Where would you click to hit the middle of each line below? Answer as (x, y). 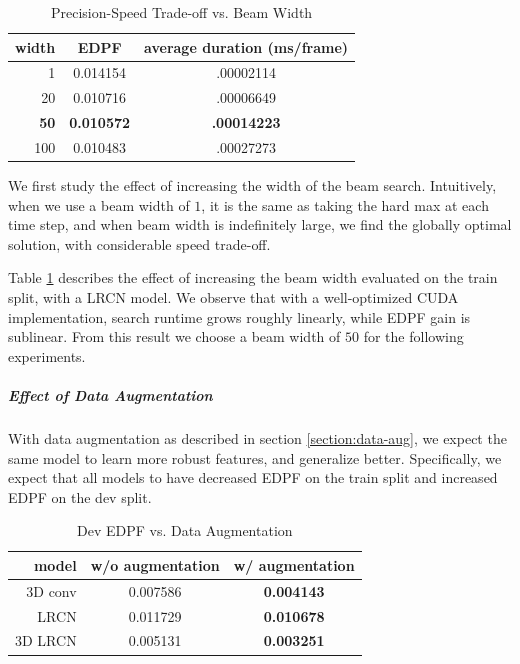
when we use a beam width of (99, 204)
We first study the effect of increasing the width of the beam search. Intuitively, (252, 185)
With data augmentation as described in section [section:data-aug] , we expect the (257, 437)
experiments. (47, 355)
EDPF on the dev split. (80, 496)
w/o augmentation (155, 564)
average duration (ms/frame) (246, 46)
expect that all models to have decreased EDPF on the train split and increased (253, 477)
